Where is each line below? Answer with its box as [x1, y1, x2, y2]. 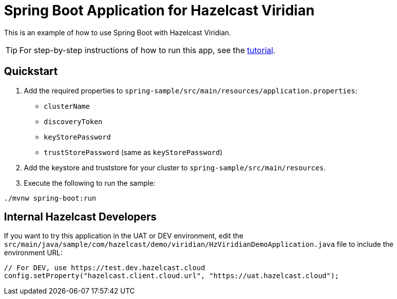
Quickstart [4, 65, 58, 78]
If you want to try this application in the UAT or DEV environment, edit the [4, 231, 243, 240]
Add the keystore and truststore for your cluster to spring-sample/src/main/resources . [24, 163, 326, 172]
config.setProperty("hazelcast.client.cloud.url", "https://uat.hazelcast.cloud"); [4, 272, 339, 280]
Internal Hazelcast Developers [4, 211, 157, 224]
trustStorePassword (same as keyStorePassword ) [44, 148, 223, 156]
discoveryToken [44, 117, 103, 126]
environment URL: [4, 248, 63, 257]
